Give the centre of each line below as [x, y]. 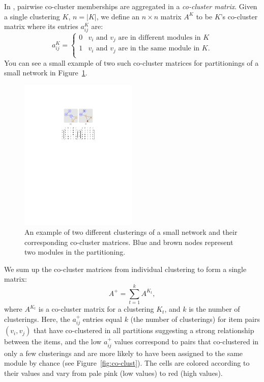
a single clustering [32, 16]
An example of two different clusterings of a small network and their [131, 232]
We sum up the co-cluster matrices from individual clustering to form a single [125, 269]
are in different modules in [159, 37]
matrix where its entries [41, 26]
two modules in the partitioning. [75, 252]
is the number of [214, 309]
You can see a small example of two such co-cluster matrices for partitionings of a [131, 62]
